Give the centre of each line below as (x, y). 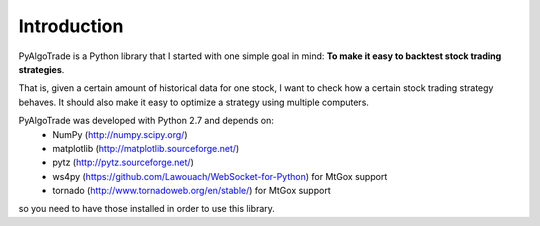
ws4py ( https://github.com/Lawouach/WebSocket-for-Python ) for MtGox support (220, 176)
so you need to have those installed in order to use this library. (146, 209)
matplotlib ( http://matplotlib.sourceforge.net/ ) (146, 148)
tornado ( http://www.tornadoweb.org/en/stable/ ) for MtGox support (191, 191)
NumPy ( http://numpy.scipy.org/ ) (120, 134)
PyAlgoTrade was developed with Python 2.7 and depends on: (146, 121)
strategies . (41, 69)
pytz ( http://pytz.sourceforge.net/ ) (123, 162)
